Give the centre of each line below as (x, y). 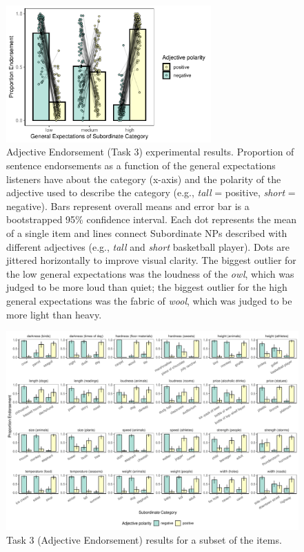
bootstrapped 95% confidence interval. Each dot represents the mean (151, 219)
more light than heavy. (54, 314)
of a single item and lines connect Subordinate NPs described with (147, 233)
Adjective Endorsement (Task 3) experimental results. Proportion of (150, 152)
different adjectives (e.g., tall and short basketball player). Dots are (148, 246)
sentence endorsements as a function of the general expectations (141, 165)
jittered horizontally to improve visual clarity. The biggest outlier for (151, 260)
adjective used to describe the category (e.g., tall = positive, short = (151, 192)
